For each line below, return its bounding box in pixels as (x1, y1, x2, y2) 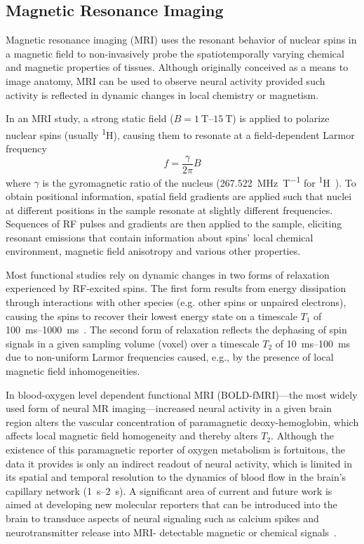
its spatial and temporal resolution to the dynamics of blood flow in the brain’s (6, 470, 346, 484)
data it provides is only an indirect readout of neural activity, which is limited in (6, 456, 352, 470)
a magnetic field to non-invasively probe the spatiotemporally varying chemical (6, 46, 344, 60)
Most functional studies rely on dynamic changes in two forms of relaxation (6, 267, 330, 281)
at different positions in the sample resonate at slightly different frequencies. (6, 202, 333, 217)
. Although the (271, 428, 334, 443)
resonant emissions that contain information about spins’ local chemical (6, 230, 314, 244)
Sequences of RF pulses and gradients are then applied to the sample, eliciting (6, 216, 342, 231)
